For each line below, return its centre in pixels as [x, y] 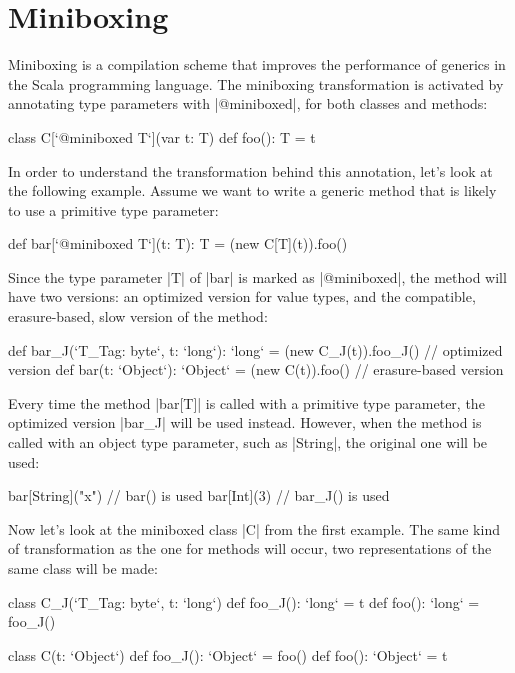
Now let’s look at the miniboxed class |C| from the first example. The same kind [254, 528]
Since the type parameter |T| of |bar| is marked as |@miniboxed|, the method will [257, 276]
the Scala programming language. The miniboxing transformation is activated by [256, 83]
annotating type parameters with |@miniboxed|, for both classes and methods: [248, 103]
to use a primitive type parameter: [113, 209]
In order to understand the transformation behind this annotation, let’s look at [250, 170]
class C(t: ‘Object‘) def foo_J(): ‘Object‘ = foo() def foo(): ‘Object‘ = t [228, 654]
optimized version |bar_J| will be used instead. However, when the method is [245, 422]
